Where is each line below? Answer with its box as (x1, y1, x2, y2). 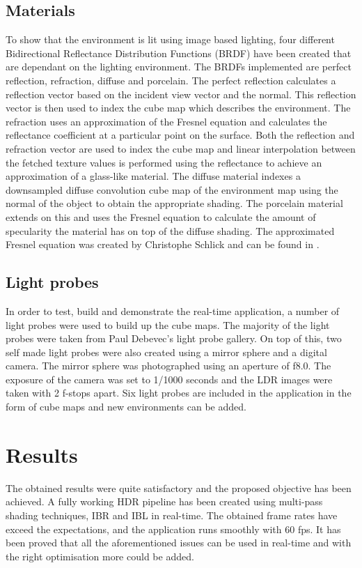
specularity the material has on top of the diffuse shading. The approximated (6, 223, 335, 238)
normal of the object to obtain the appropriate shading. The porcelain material (6, 196, 343, 210)
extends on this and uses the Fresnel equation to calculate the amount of (6, 209, 316, 224)
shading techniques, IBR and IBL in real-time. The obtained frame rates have (6, 507, 338, 522)
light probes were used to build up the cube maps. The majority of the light (6, 317, 330, 332)
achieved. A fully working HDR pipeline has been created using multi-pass (6, 494, 323, 509)
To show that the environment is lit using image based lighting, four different (6, 32, 335, 47)
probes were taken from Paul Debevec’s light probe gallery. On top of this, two (6, 331, 342, 346)
